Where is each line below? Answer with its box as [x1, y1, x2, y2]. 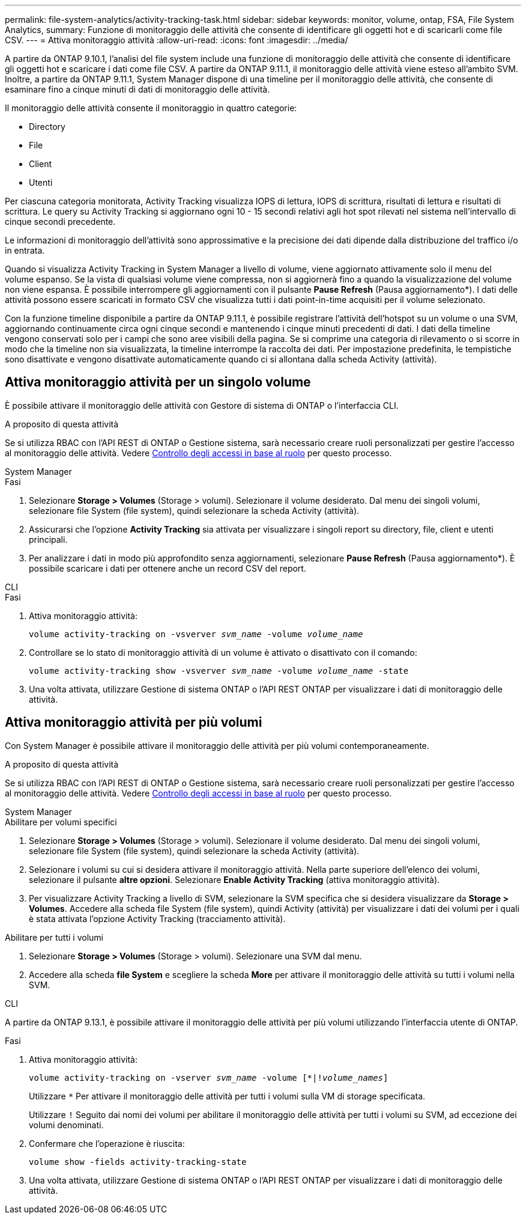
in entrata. [5, 245, 45, 255]
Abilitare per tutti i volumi [5, 932, 103, 943]
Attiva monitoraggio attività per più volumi [5, 715, 262, 730]
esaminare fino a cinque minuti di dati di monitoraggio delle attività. [5, 84, 270, 94]
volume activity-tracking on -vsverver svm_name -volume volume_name [29, 629, 363, 639]
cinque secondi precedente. [5, 216, 116, 227]
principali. [29, 534, 68, 545]
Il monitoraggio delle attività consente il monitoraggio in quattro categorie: [5, 103, 297, 113]
